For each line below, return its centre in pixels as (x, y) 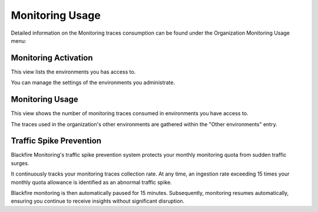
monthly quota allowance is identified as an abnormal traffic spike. (91, 182)
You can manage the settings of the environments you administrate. (93, 83)
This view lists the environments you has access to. (73, 72)
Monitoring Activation (52, 58)
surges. (20, 163)
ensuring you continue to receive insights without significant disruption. (98, 201)
